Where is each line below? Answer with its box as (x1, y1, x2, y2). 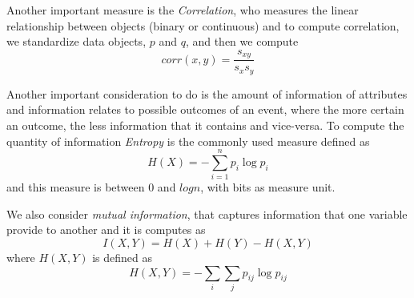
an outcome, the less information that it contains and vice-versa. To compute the (6, 116, 404, 133)
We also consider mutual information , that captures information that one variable (6, 205, 408, 222)
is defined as (92, 249, 153, 265)
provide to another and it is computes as (6, 221, 206, 238)
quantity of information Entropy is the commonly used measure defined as (6, 132, 370, 149)
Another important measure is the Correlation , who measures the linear (6, 2, 359, 18)
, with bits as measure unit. (200, 179, 336, 195)
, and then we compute (185, 33, 299, 50)
